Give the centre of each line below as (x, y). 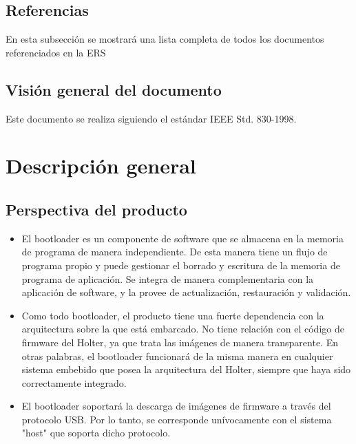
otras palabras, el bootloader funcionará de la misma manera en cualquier (177, 356)
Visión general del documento (114, 89)
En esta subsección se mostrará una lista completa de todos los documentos (165, 39)
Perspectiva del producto (96, 209)
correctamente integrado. (74, 382)
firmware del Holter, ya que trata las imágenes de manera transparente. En (180, 342)
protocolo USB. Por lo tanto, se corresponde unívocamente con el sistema (177, 419)
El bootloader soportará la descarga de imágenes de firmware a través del (176, 406)
